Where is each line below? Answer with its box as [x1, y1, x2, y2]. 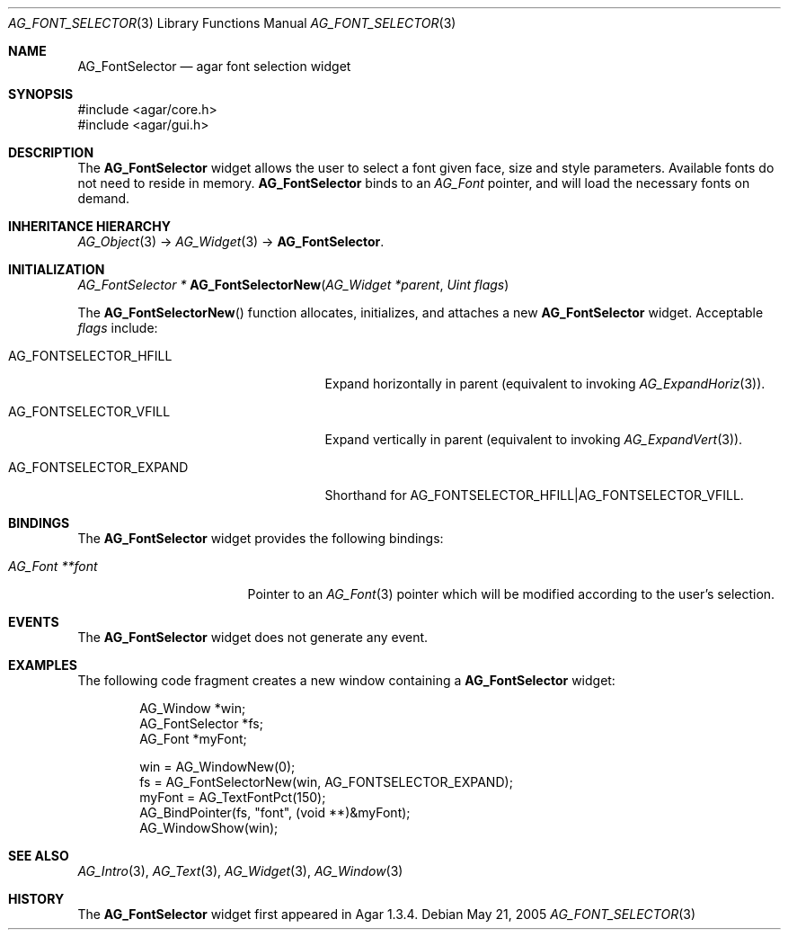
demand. [77, 191, 130, 206]
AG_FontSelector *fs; [139, 716, 263, 731]
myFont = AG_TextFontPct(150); [139, 790, 326, 805]
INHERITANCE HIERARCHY [8, 219, 171, 234]
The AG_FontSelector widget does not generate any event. [77, 629, 429, 645]
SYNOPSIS [8, 86, 74, 102]
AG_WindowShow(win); [139, 820, 279, 835]
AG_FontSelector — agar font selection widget [77, 58, 351, 74]
